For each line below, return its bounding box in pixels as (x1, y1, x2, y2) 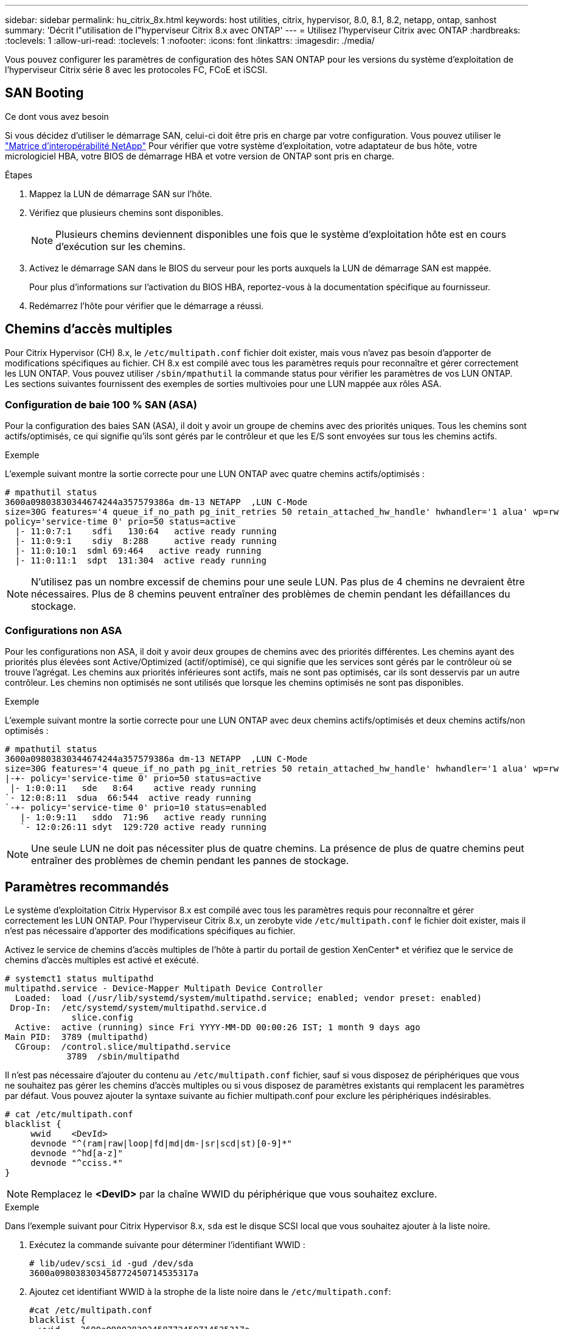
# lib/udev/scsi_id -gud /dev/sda (29, 1258, 193, 1269)
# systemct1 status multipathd (5, 974, 154, 984)
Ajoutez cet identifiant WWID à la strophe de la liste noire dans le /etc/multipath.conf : (29, 1286, 391, 1297)
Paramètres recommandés (5, 879, 169, 895)
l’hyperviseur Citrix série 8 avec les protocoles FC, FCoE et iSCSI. (5, 65, 268, 75)
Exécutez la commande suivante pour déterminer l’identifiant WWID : (29, 1240, 305, 1251)
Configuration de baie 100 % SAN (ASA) (5, 399, 197, 411)
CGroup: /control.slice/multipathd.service (15, 1042, 231, 1052)
